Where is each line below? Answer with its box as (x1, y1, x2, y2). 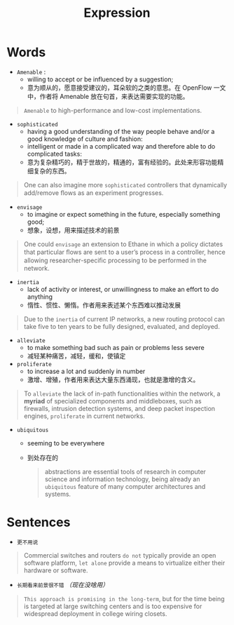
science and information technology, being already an (44, 475, 200, 483)
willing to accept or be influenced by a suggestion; (27, 75, 174, 83)
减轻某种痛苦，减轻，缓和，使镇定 (27, 351, 126, 360)
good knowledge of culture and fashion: (27, 135, 143, 143)
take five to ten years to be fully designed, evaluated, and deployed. (23, 322, 220, 330)
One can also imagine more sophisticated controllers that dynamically (23, 180, 228, 189)
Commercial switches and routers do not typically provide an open (23, 551, 216, 559)
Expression (83, 5, 151, 21)
